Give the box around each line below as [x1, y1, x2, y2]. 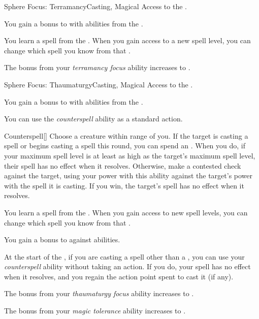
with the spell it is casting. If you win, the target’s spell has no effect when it [4, 180, 244, 190]
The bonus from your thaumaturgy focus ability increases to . [4, 288, 194, 299]
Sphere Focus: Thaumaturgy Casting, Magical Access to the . [4, 79, 193, 89]
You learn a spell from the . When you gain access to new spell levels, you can [4, 207, 248, 217]
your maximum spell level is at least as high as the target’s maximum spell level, [4, 150, 255, 161]
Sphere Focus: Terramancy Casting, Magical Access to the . [4, 1, 187, 11]
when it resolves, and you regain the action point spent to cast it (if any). [4, 271, 234, 281]
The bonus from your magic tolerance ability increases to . [4, 305, 186, 316]
